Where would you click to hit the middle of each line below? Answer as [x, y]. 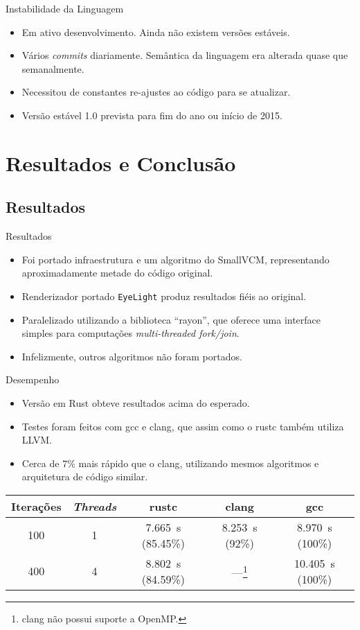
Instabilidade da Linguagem [65, 8]
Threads [94, 506]
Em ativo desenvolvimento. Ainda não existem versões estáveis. [156, 32]
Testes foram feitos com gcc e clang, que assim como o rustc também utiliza [183, 426]
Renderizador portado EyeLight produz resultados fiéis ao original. [164, 296]
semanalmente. [53, 68]
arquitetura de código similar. [85, 476]
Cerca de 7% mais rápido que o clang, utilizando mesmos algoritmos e [170, 463]
